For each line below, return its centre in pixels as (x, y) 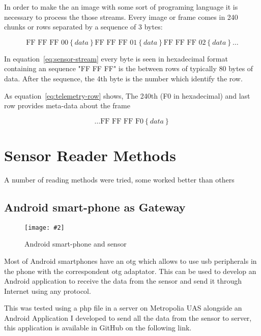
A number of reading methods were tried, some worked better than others (119, 179)
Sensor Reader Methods (90, 155)
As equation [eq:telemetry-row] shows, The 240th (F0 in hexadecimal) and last (127, 95)
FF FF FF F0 (122, 121)
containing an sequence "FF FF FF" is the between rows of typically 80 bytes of (129, 68)
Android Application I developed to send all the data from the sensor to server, (128, 317)
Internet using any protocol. (48, 291)
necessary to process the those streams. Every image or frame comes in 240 (121, 17)
